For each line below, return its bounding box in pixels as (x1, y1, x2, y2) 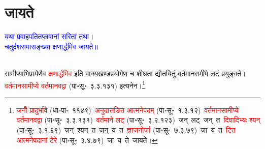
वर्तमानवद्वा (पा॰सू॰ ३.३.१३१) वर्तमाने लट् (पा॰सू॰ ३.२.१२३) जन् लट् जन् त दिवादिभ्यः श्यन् (16, 114, 260, 125)
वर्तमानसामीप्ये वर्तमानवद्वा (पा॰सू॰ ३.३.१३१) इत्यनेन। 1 (5, 78, 145, 91)
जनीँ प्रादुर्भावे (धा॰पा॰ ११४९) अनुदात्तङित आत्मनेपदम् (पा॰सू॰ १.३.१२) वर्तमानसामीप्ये (16, 104, 239, 115)
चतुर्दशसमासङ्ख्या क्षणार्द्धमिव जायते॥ (5, 41, 98, 51)
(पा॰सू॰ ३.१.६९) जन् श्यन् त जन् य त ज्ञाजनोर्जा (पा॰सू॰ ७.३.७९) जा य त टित (16, 124, 236, 135)
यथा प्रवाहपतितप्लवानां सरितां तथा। (5, 31, 94, 42)
